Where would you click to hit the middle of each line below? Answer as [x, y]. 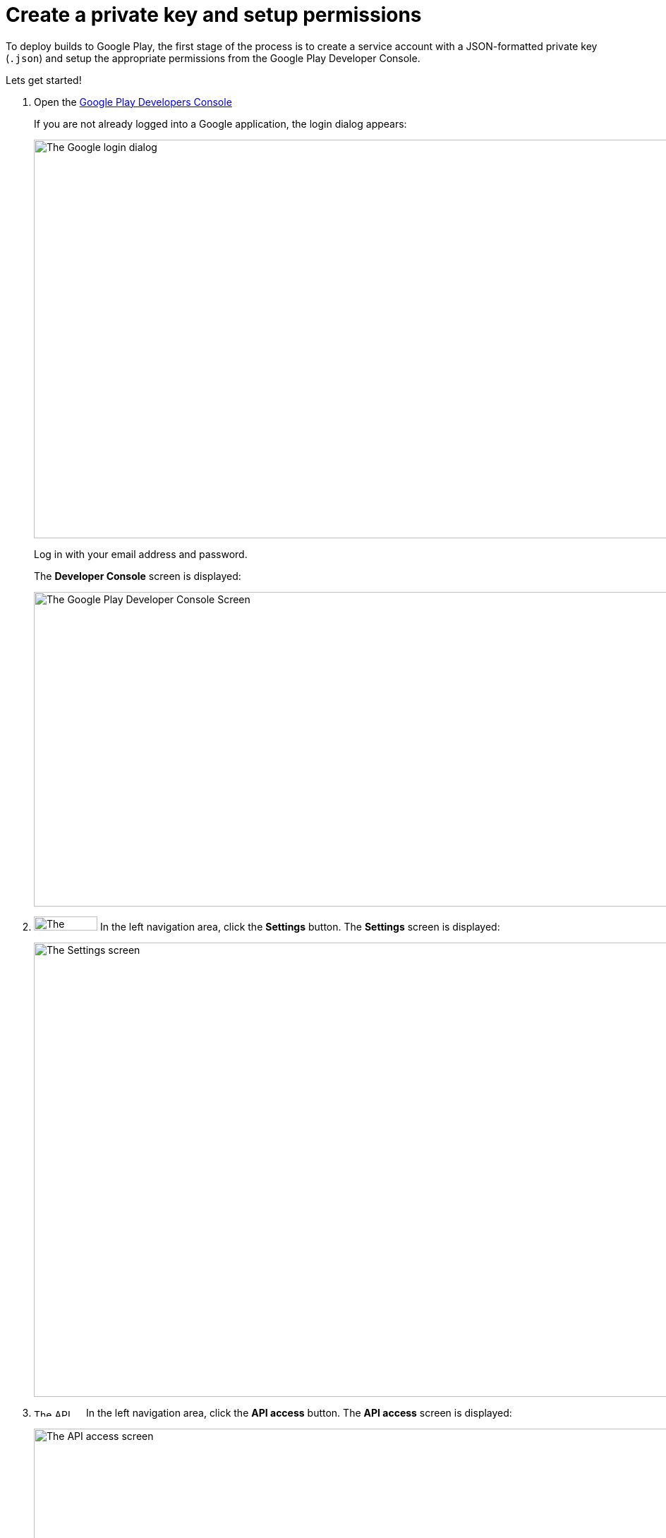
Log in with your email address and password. [141, 554]
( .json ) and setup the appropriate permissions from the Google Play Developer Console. [213, 58]
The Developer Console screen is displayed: [138, 576]
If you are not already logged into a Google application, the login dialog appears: [220, 123]
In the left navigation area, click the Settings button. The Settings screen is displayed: [300, 926]
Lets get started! [44, 80]
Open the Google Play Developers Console [133, 102]
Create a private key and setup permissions [214, 15]
